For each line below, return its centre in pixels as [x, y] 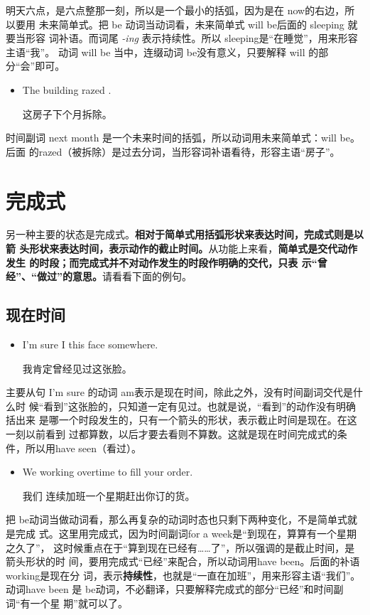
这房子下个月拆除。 [67, 113]
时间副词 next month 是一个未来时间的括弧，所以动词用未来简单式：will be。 [183, 138]
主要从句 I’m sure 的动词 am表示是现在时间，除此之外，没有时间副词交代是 [179, 392]
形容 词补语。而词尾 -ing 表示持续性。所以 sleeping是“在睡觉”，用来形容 [191, 38]
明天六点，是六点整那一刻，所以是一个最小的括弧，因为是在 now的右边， [175, 10]
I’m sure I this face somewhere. [90, 344]
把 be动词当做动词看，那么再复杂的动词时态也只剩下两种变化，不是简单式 [177, 519]
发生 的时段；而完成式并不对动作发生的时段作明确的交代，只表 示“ [162, 262]
